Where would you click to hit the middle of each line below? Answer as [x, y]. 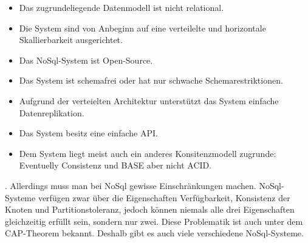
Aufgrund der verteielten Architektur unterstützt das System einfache [149, 100]
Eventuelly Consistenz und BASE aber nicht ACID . [115, 165]
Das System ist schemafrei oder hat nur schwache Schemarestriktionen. [151, 80]
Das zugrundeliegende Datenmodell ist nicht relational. [121, 7]
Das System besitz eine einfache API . [88, 133]
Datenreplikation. [52, 112]
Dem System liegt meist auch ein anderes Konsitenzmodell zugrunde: [148, 153]
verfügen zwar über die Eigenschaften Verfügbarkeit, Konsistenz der [164, 197]
